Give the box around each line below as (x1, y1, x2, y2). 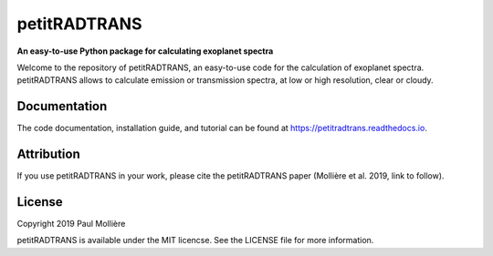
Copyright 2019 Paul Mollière (16, 219, 126, 230)
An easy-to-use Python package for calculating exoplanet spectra (16, 46, 274, 56)
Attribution (16, 147, 81, 162)
